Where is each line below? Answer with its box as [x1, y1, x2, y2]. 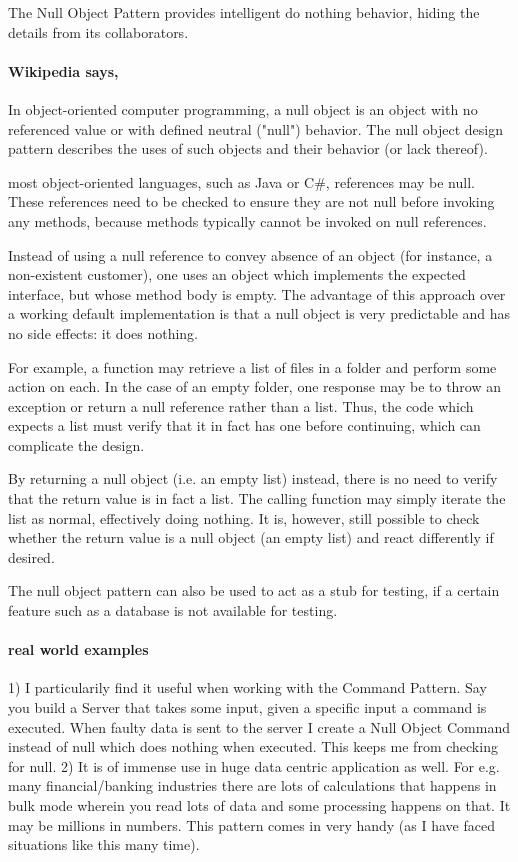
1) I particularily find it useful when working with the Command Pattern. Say [8, 677, 487, 698]
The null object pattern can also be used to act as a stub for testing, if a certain [8, 580, 500, 601]
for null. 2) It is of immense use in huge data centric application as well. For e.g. [8, 755, 500, 776]
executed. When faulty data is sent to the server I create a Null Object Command [8, 716, 510, 737]
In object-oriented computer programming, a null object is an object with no [8, 98, 478, 119]
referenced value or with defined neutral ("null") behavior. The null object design [8, 118, 503, 139]
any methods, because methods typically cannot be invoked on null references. [8, 210, 487, 231]
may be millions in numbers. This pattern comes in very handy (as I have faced [8, 814, 495, 835]
